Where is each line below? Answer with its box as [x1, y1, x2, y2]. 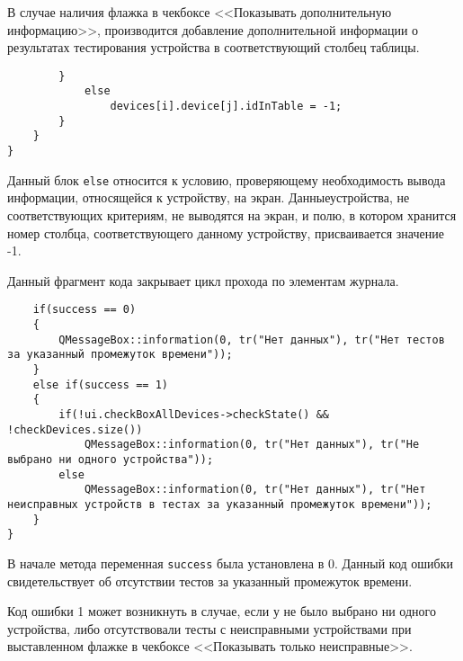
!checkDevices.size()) [7, 423, 143, 436]
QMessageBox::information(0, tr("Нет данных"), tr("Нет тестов [58, 333, 445, 346]
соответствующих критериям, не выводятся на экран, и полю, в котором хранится [7, 205, 457, 224]
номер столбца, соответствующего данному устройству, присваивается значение [7, 223, 444, 242]
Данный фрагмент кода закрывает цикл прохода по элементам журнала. [7, 271, 399, 290]
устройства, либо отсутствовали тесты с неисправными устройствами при [7, 619, 412, 638]
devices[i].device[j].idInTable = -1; [110, 100, 343, 113]
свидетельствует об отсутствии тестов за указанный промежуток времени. [7, 571, 413, 590]
